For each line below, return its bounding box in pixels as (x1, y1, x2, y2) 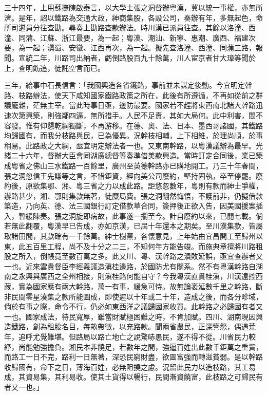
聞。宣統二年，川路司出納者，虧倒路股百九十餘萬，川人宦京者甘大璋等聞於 (4, 52, 256, 63)
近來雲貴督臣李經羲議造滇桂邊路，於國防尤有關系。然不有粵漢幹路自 (25, 260, 256, 271)
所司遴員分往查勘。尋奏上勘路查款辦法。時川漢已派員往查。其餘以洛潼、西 (4, 22, 256, 33)
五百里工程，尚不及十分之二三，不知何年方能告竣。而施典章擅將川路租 (25, 240, 263, 251)
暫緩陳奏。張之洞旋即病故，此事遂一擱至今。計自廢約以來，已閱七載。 (18, 210, 256, 221)
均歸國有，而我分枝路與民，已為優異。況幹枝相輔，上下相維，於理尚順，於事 (4, 130, 263, 141)
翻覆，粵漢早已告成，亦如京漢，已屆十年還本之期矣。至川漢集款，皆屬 (25, 220, 263, 231)
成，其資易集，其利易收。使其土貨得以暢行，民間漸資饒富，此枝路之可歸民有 (4, 371, 263, 382)
